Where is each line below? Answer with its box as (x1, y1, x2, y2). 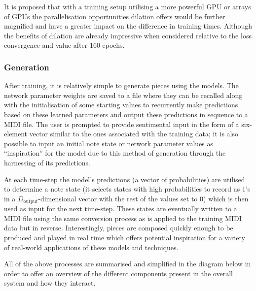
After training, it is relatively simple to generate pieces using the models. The (4, 80, 239, 91)
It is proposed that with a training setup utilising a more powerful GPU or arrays (4, 1, 251, 11)
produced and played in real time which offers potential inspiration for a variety (4, 232, 245, 242)
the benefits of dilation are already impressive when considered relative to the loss (4, 30, 252, 40)
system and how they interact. (4, 278, 96, 288)
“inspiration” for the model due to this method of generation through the (4, 148, 226, 158)
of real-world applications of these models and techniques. (4, 242, 179, 252)
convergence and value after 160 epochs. (4, 40, 125, 50)
